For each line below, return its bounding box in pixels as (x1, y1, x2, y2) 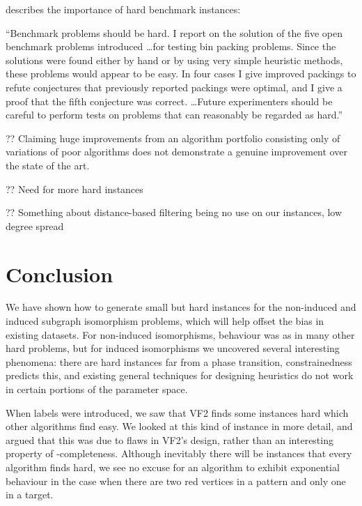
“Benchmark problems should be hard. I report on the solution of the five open (6, 25, 343, 40)
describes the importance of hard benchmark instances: (6, 2, 241, 16)
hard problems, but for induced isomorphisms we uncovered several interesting (6, 341, 340, 355)
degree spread (6, 218, 64, 233)
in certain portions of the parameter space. (6, 382, 188, 396)
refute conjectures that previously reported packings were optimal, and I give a (6, 79, 343, 94)
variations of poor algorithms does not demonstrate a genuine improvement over (6, 144, 347, 159)
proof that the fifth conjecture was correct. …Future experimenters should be (6, 93, 333, 108)
